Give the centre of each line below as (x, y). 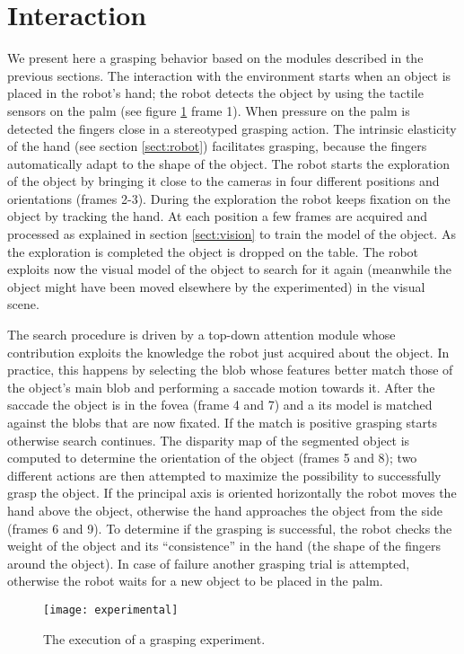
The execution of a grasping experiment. (154, 638)
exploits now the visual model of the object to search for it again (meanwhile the (229, 269)
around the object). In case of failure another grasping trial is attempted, (209, 563)
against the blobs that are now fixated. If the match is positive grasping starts (222, 422)
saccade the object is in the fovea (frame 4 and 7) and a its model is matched (220, 405)
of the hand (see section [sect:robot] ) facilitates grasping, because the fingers (217, 146)
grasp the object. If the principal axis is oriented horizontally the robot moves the (232, 493)
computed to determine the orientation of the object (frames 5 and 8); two (212, 458)
